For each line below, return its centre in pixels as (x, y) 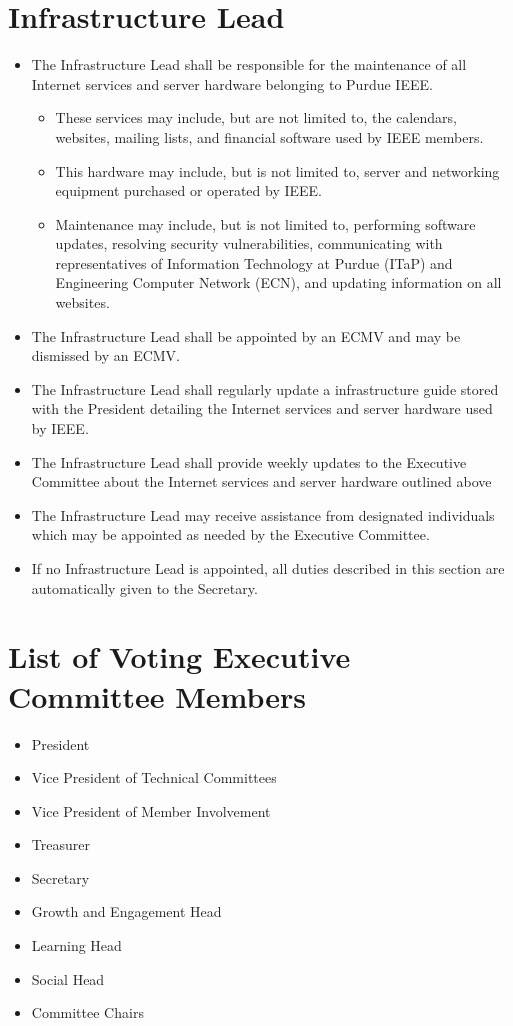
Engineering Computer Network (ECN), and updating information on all (278, 282)
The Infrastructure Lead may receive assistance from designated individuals (263, 514)
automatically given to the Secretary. (144, 587)
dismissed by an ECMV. (106, 355)
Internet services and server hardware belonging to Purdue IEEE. (232, 83)
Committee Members (157, 695)
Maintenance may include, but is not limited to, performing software (265, 223)
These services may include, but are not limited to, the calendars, (256, 117)
